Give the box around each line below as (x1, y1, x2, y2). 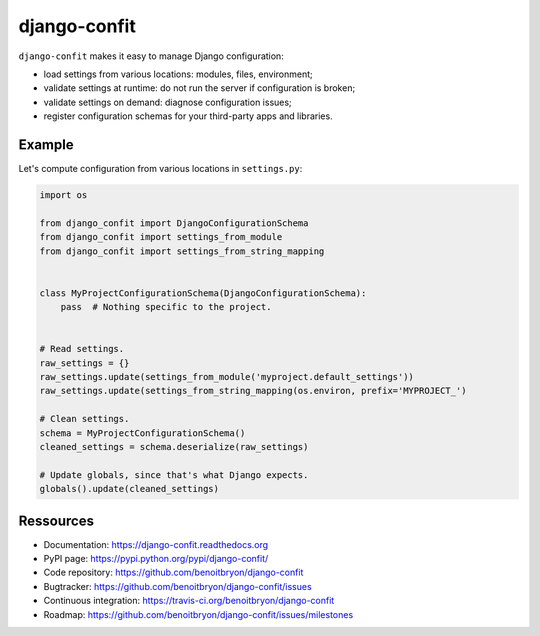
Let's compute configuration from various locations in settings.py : (18, 163, 303, 175)
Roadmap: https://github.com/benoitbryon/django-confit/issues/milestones (43, 608, 354, 620)
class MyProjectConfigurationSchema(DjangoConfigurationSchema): (39, 287, 367, 299)
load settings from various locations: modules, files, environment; (43, 68, 314, 80)
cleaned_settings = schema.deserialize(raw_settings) (39, 441, 309, 453)
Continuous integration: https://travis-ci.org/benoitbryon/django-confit (43, 595, 335, 607)
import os (39, 190, 88, 200)
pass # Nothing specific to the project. (60, 301, 272, 313)
